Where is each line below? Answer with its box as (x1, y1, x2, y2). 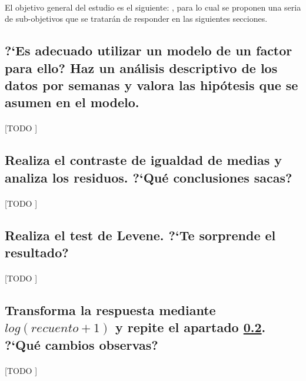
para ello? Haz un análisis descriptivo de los (5, 58, 278, 77)
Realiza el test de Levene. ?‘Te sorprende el (5, 226, 276, 244)
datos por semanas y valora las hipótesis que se (5, 75, 298, 94)
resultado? (5, 243, 69, 261)
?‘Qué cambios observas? (5, 335, 158, 353)
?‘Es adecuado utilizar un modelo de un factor (5, 41, 292, 59)
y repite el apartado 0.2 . (115, 318, 266, 336)
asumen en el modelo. (5, 93, 139, 111)
